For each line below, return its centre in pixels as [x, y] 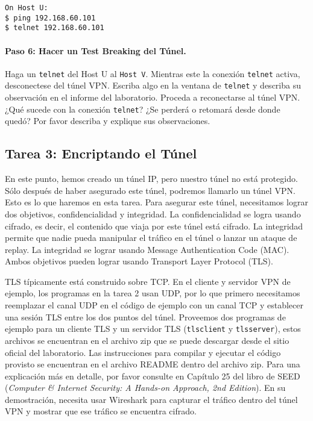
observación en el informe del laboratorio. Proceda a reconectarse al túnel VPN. [153, 97]
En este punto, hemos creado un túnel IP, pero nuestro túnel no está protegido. [151, 179]
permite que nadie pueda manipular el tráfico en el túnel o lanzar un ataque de [151, 238]
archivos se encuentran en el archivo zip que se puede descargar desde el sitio [147, 340]
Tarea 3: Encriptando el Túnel [101, 153]
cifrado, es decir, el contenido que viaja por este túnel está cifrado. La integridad [154, 226]
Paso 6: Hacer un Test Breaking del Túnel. [96, 50]
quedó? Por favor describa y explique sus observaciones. [108, 121]
